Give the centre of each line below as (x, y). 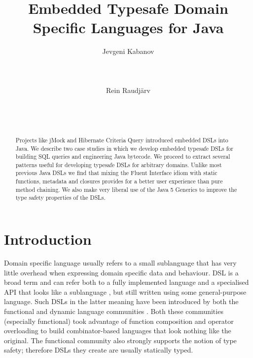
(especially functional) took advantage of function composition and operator (119, 321)
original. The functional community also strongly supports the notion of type (120, 340)
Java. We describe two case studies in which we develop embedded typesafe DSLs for (124, 148)
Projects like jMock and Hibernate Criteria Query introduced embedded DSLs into (122, 140)
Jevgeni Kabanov (128, 51)
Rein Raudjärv (128, 90)
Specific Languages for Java (128, 27)
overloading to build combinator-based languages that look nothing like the (118, 331)
